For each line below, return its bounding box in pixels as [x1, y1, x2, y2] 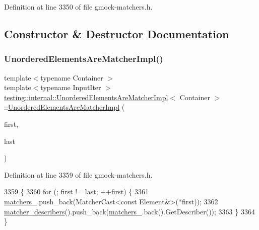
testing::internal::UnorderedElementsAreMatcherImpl [4, 92, 168, 102]
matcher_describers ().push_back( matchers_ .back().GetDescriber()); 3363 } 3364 [4, 206, 255, 216]
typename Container [40, 72, 103, 83]
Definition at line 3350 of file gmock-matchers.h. [4, 2, 153, 12]
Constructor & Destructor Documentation [4, 26, 229, 41]
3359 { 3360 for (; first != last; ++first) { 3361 [4, 186, 149, 197]
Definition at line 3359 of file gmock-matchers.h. [4, 169, 153, 180]
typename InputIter [40, 82, 101, 93]
